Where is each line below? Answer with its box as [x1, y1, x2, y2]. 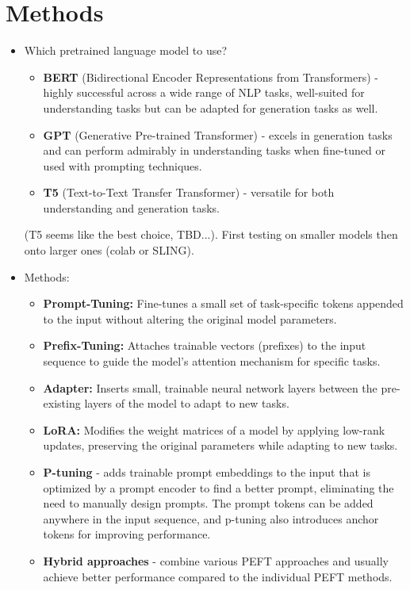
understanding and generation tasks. [43, 199, 220, 216]
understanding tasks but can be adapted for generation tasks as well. [43, 99, 378, 116]
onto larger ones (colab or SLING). [24, 242, 194, 259]
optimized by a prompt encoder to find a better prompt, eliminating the [43, 479, 394, 496]
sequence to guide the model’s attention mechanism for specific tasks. [43, 353, 381, 370]
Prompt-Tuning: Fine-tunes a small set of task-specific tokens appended [43, 295, 404, 312]
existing [43, 395, 81, 412]
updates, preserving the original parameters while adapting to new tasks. [43, 437, 398, 454]
